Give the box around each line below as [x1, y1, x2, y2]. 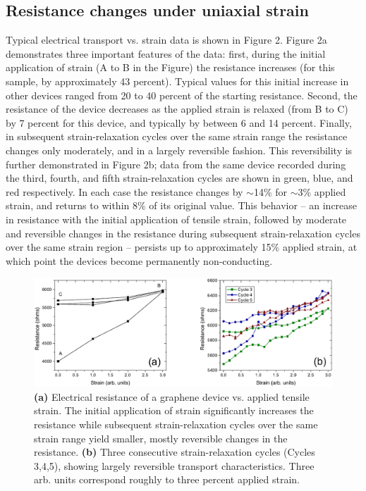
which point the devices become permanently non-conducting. [6, 253, 273, 268]
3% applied [298, 184, 346, 199]
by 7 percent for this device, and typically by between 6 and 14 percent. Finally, [6, 115, 352, 130]
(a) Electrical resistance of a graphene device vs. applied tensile [34, 389, 310, 404]
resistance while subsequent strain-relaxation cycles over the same [34, 416, 318, 431]
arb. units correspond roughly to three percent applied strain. [34, 472, 300, 487]
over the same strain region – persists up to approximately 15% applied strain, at [6, 240, 358, 254]
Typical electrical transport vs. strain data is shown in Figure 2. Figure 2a [6, 32, 327, 47]
